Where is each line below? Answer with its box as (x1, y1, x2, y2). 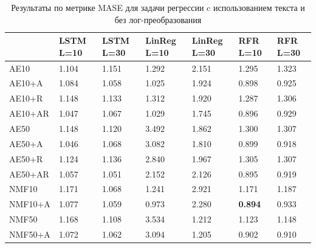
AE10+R (9, 92, 43, 105)
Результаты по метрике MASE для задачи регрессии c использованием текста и (11, 1, 305, 13)
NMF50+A (9, 227, 50, 240)
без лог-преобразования (114, 13, 202, 26)
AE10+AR (9, 107, 49, 120)
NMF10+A (9, 198, 50, 210)
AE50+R (9, 152, 43, 165)
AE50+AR (9, 167, 49, 180)
